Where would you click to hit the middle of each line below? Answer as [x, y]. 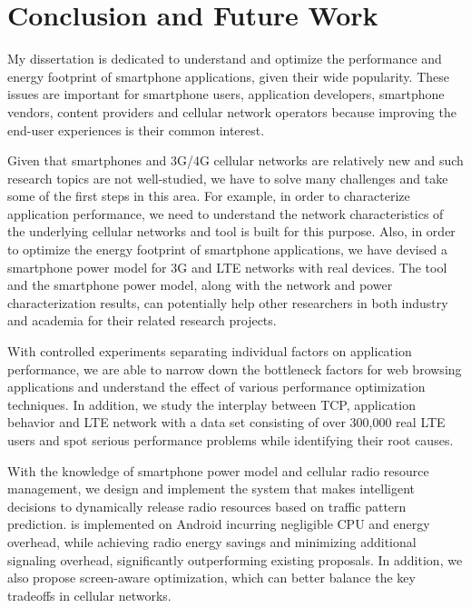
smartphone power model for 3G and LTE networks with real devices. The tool [227, 267]
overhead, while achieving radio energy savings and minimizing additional [212, 541]
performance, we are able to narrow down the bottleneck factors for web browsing [235, 369]
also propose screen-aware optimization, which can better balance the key [211, 578]
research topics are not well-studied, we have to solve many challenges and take [228, 178]
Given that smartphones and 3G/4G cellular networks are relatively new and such [235, 160]
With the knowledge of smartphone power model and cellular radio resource [218, 470]
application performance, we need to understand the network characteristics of [226, 213]
